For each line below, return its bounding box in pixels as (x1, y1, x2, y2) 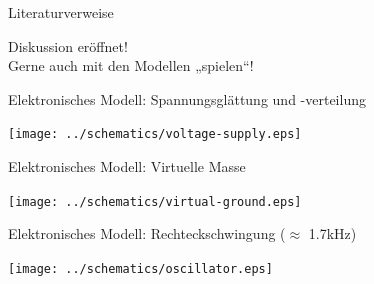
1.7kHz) (308, 223, 357, 244)
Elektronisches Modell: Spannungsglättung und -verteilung (8, 88, 366, 109)
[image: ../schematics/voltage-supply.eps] (8, 127, 302, 142)
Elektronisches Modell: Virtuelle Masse (8, 156, 246, 177)
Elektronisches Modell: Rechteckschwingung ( (8, 223, 286, 244)
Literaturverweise (8, 2, 114, 22)
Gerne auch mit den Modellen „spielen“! (8, 55, 254, 76)
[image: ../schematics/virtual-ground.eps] (8, 194, 302, 209)
